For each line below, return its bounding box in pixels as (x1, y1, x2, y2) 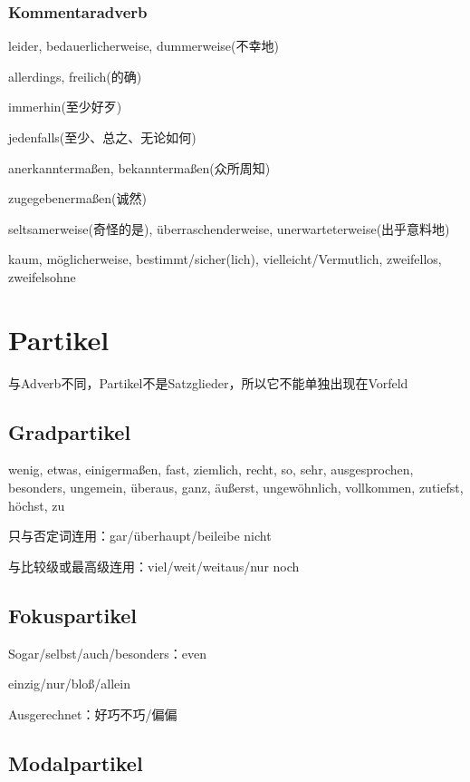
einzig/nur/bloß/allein (8, 674, 131, 693)
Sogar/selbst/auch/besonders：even (8, 643, 206, 662)
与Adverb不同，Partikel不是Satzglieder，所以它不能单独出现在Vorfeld (8, 373, 408, 392)
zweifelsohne (8, 267, 76, 286)
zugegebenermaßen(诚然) (8, 189, 147, 208)
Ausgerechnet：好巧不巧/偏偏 (8, 704, 177, 723)
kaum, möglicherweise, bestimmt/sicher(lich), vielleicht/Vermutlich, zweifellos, (8, 249, 442, 269)
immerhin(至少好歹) (8, 97, 122, 116)
